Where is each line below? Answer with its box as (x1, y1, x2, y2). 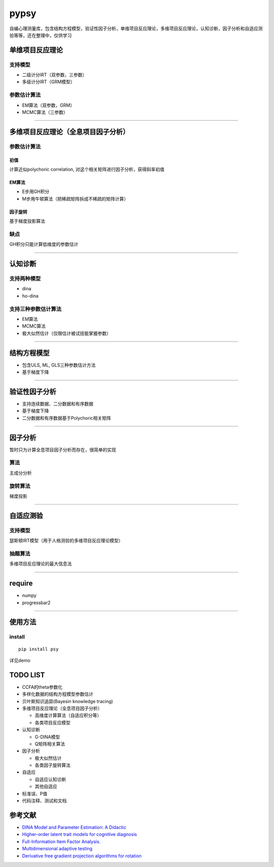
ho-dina (22, 292, 39, 299)
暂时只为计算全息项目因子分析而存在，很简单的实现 (9, 447, 116, 453)
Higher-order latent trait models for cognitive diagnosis (22, 831, 137, 838)
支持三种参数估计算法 (9, 305, 62, 312)
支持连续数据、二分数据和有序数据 (22, 401, 93, 407)
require (9, 579, 33, 588)
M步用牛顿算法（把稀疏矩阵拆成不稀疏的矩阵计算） (22, 195, 129, 202)
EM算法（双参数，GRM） (22, 102, 75, 108)
